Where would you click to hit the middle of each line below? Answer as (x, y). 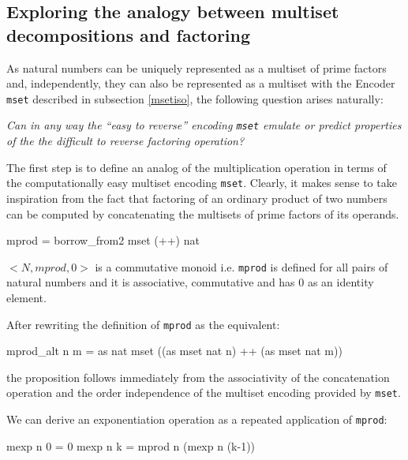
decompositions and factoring (129, 34)
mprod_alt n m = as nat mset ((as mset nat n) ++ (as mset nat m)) (174, 351)
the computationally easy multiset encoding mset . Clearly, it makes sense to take (202, 183)
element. (26, 297)
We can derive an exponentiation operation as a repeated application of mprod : (197, 419)
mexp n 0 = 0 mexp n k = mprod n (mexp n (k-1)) (131, 445)
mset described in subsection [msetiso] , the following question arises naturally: (195, 98)
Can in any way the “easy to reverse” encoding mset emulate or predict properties (204, 125)
